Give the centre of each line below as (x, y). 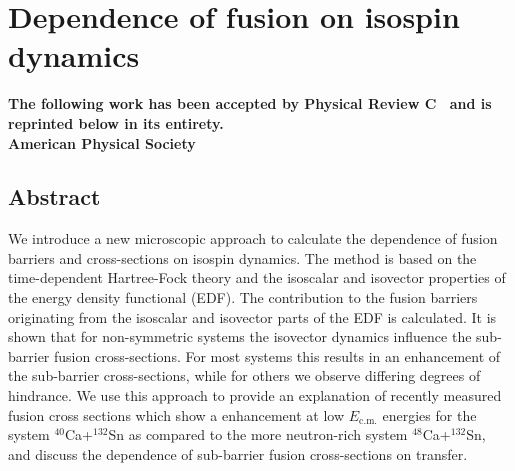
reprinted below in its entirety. (116, 122)
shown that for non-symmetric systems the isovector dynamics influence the (240, 336)
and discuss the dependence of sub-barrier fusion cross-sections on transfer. (238, 453)
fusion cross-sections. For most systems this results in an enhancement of (277, 355)
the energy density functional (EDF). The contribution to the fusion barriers (243, 297)
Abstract (54, 196)
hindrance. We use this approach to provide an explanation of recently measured (255, 395)
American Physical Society (102, 142)
